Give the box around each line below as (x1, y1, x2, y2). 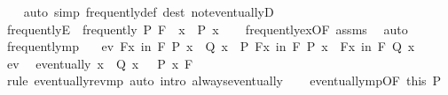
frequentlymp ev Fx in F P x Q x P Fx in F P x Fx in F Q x (6, 37, 415, 55)
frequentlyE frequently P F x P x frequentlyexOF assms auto (6, 19, 408, 38)
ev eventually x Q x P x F (6, 54, 193, 72)
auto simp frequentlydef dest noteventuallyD (23, 3, 274, 20)
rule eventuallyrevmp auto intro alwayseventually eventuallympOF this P (6, 71, 442, 90)
